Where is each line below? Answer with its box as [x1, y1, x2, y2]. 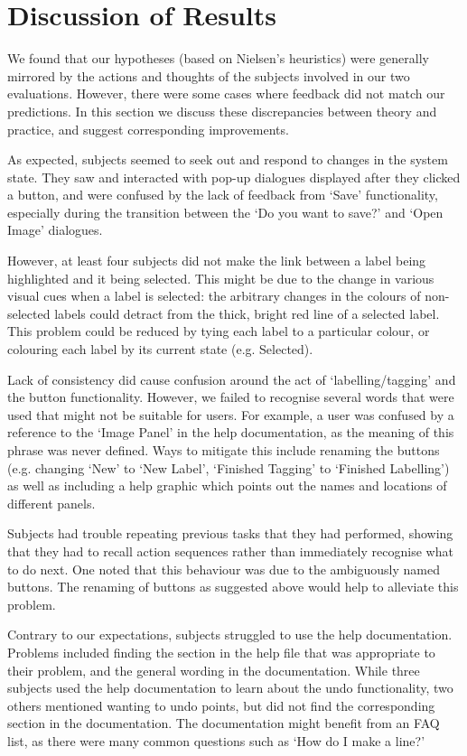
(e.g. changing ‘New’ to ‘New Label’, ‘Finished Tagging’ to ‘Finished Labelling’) [7, 458, 450, 477]
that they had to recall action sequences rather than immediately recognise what [7, 541, 453, 560]
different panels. [7, 493, 96, 512]
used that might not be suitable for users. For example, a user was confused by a [7, 405, 454, 424]
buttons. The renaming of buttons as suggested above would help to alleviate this [7, 577, 459, 596]
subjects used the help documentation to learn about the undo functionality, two [7, 678, 453, 697]
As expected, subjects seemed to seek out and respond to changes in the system [7, 150, 448, 169]
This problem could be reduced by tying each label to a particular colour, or [7, 322, 430, 341]
